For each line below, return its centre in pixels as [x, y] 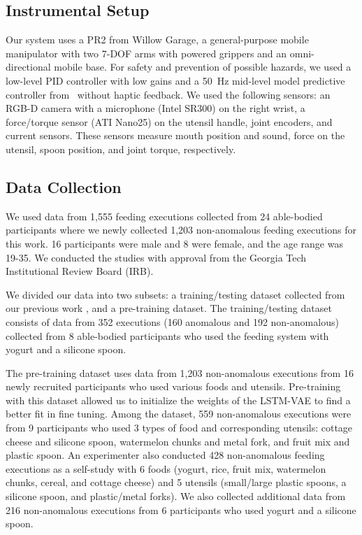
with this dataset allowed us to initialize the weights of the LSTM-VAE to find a [178, 400]
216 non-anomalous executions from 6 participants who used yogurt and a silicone [181, 509]
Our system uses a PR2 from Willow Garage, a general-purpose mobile [157, 40]
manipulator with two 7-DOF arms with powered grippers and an [146, 53]
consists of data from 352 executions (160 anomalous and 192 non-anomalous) [172, 321]
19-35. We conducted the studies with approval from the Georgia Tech [156, 257]
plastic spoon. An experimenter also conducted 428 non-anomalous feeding [165, 455]
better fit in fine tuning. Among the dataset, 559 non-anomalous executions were [179, 414]
